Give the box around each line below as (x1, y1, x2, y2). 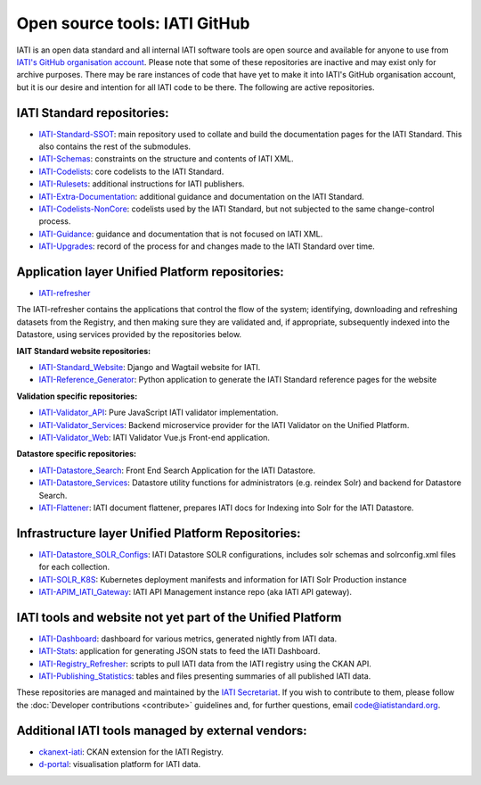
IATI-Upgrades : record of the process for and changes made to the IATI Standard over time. (38, 241, 376, 252)
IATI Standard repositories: (16, 105, 169, 120)
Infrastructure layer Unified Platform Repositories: (16, 525, 302, 541)
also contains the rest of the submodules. (38, 141, 192, 152)
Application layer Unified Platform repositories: (16, 264, 284, 279)
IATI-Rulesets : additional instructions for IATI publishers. (38, 178, 245, 189)
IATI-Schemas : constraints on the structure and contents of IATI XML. (38, 153, 294, 164)
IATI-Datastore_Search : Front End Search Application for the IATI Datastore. (38, 465, 316, 475)
